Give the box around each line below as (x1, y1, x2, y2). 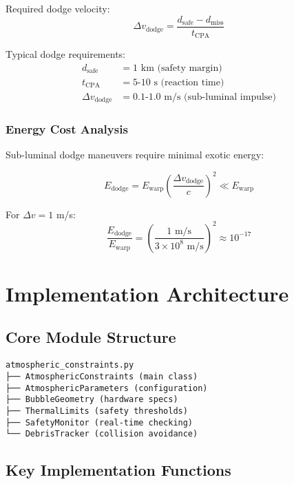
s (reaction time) (154, 77, 224, 87)
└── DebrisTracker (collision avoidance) (6, 429, 198, 439)
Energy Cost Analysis (6, 120, 128, 138)
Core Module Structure (6, 326, 176, 348)
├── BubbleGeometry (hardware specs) (6, 394, 178, 405)
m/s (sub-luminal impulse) (164, 92, 277, 102)
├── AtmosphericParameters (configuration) (6, 383, 208, 393)
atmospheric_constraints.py (6, 360, 134, 370)
